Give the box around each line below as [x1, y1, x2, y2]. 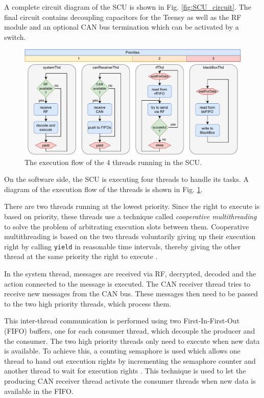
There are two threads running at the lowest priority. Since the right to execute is [4, 201, 260, 212]
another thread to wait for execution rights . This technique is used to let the [4, 365, 246, 376]
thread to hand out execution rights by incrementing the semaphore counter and [4, 355, 256, 366]
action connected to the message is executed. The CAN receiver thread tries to [4, 278, 251, 289]
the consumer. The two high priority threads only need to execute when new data [4, 335, 260, 346]
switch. [4, 31, 26, 42]
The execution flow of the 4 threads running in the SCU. [25, 156, 202, 167]
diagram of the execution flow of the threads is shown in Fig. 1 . [4, 183, 203, 194]
